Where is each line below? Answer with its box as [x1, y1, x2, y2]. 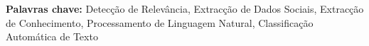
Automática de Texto [6, 29, 98, 44]
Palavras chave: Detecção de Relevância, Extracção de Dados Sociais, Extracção [6, 1, 364, 16]
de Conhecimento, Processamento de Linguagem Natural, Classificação [6, 15, 314, 30]
